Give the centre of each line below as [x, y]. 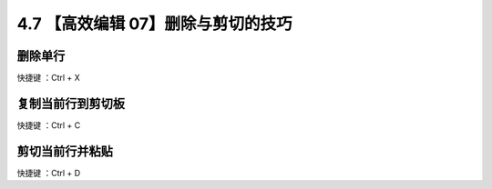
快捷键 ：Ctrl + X [49, 78]
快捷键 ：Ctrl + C [49, 125]
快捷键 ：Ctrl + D [49, 173]
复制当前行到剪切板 [71, 103]
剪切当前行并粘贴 [65, 151]
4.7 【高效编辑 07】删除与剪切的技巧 [154, 24]
